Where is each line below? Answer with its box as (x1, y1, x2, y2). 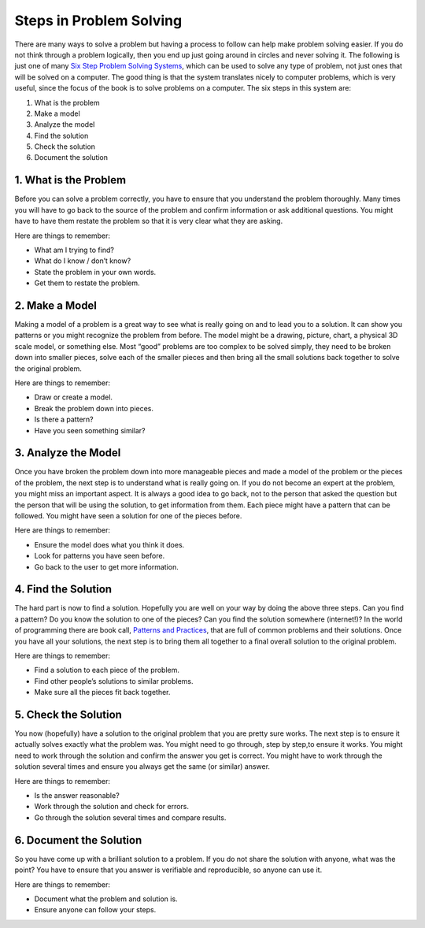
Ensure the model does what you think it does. (34, 540, 185, 549)
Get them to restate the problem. (34, 278, 141, 288)
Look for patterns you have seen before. (34, 551, 165, 561)
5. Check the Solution (14, 708, 122, 721)
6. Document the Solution (14, 833, 142, 847)
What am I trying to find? (34, 245, 114, 254)
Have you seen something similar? (34, 425, 146, 435)
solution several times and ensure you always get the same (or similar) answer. (14, 762, 271, 771)
